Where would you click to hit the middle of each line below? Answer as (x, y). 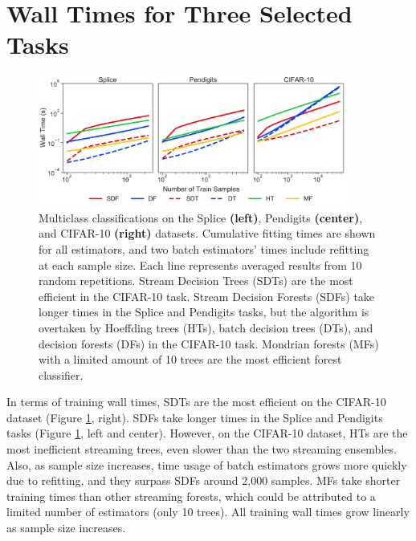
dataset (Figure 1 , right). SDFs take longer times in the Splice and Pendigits (195, 417)
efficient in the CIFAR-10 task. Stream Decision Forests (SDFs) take (207, 296)
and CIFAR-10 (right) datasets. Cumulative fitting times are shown (207, 233)
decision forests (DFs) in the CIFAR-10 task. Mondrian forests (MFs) (209, 343)
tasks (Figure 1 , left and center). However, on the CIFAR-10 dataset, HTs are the (207, 433)
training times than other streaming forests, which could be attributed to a (191, 496)
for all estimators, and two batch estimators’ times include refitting (204, 248)
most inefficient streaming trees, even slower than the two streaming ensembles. (202, 449)
